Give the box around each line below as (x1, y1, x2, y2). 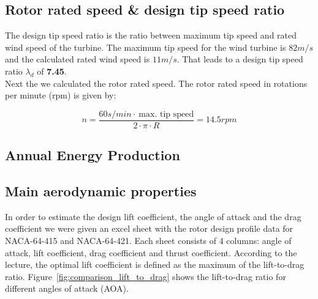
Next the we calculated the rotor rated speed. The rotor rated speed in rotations (5, 76, 308, 89)
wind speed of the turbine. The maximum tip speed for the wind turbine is (5, 40, 286, 53)
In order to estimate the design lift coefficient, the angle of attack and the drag (5, 210, 301, 223)
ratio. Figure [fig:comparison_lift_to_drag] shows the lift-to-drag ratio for (5, 270, 286, 282)
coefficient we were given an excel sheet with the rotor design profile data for (5, 222, 293, 235)
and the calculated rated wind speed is (5, 53, 150, 65)
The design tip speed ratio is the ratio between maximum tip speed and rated (5, 29, 297, 42)
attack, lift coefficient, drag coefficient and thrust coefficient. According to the (5, 246, 297, 259)
